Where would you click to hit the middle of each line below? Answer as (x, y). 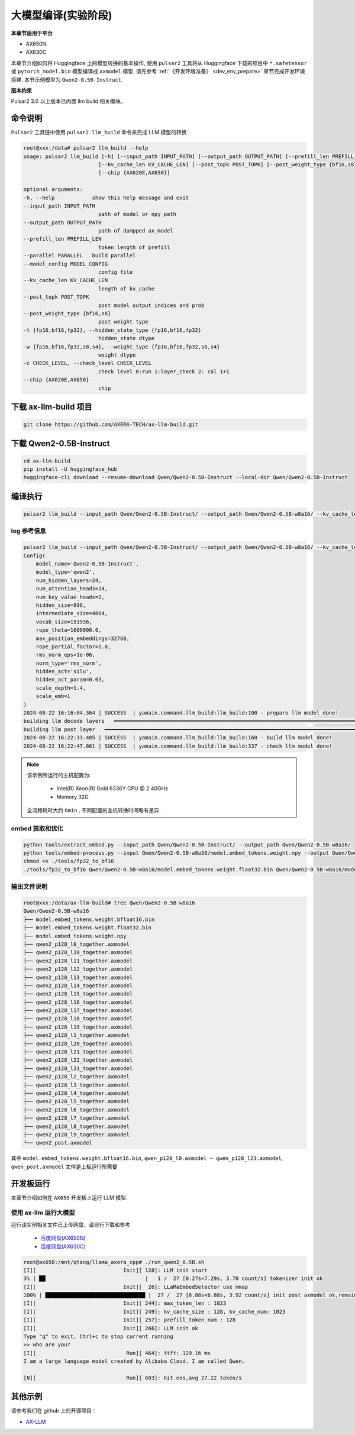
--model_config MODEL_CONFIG (66, 264)
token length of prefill (134, 247)
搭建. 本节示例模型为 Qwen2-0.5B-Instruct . (67, 79)
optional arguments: (53, 190)
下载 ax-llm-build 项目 (51, 407)
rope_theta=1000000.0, (69, 630)
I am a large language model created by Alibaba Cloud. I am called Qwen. (134, 1361)
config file (115, 272)
